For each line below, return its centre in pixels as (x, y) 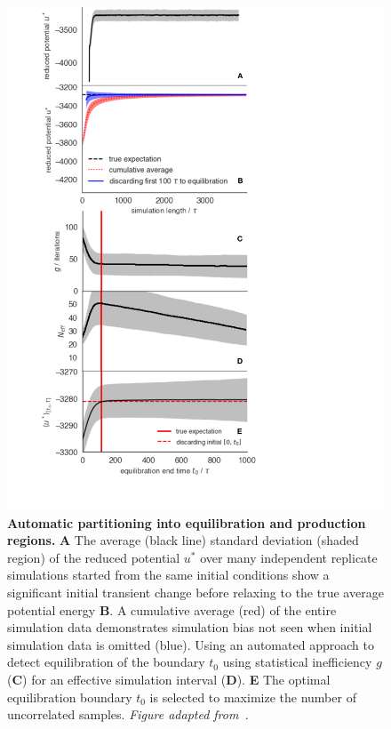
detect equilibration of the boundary (106, 662)
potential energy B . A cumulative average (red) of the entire (172, 609)
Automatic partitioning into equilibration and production (187, 522)
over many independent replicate (289, 557)
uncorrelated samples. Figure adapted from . (128, 714)
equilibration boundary (70, 697)
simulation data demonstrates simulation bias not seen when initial (190, 627)
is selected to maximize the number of (253, 697)
